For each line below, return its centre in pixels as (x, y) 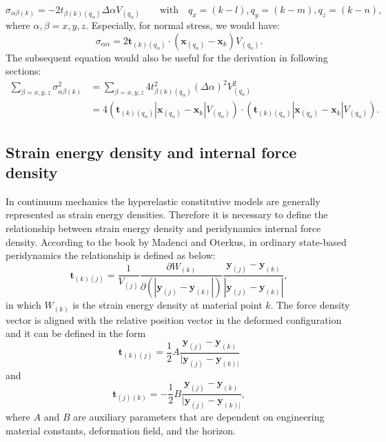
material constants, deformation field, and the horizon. (121, 430)
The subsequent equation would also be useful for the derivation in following (167, 57)
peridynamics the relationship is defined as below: (111, 255)
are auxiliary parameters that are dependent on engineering (199, 417)
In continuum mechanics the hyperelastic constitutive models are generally (163, 201)
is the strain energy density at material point (167, 305)
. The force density (310, 305)
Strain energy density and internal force (151, 152)
